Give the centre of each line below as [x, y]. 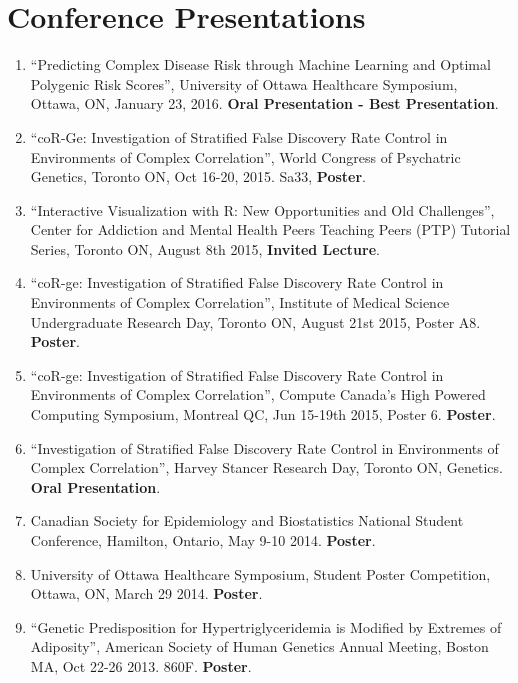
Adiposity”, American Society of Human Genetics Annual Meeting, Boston [259, 646]
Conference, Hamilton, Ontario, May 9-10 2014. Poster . [203, 540]
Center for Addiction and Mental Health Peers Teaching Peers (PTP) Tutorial [270, 229]
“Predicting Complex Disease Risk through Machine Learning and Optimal [260, 64]
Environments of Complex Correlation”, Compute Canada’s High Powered [258, 394]
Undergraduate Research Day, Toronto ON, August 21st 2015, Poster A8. [255, 321]
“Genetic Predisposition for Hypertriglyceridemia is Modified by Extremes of [266, 626]
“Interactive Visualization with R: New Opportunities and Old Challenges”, [262, 209]
